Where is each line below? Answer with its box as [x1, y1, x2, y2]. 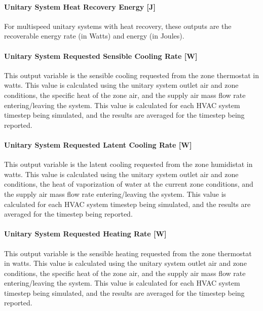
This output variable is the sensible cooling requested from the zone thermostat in [4, 70, 259, 80]
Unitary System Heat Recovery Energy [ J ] [4, 1, 156, 12]
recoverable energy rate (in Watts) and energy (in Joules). [4, 30, 184, 41]
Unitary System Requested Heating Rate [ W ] [4, 228, 167, 239]
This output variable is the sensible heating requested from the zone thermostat [4, 248, 252, 258]
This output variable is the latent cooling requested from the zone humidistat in [4, 159, 253, 169]
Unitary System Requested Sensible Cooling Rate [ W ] [4, 50, 198, 61]
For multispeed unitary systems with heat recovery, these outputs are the [4, 20, 232, 31]
